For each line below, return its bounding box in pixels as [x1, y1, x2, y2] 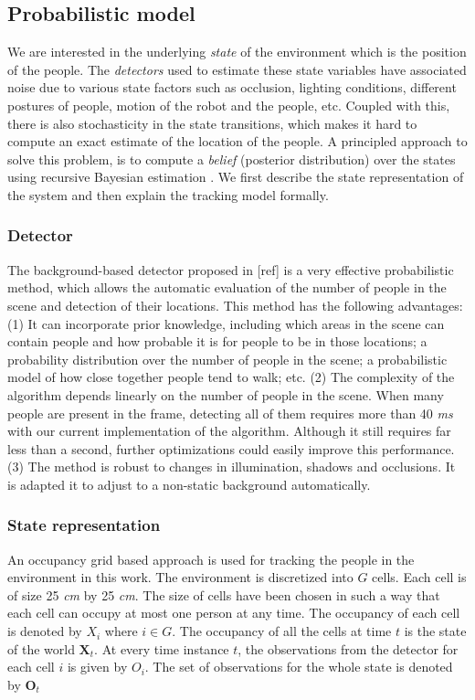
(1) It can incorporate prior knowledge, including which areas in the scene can [7, 313, 445, 333]
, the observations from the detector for [237, 639, 459, 658]
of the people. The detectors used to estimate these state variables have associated [7, 59, 467, 79]
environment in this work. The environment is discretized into [7, 567, 354, 587]
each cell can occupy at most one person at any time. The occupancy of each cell [7, 603, 460, 622]
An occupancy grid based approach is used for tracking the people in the [7, 549, 415, 568]
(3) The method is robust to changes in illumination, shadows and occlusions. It [7, 457, 456, 476]
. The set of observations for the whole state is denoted [144, 657, 453, 676]
